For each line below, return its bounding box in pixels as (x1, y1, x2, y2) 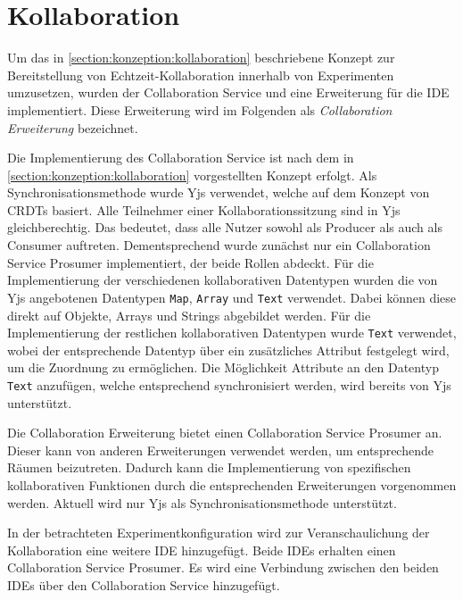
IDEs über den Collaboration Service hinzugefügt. (7, 575, 280, 594)
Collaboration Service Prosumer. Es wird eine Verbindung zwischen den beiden (7, 558, 439, 577)
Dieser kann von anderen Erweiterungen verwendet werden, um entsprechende (7, 440, 434, 459)
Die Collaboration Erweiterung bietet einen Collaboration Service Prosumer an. (7, 423, 442, 442)
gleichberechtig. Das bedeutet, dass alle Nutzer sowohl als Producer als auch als (7, 218, 442, 237)
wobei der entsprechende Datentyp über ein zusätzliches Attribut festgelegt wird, (7, 340, 450, 359)
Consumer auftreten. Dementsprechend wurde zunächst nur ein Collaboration (7, 236, 431, 254)
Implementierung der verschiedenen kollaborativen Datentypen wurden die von (7, 271, 438, 289)
